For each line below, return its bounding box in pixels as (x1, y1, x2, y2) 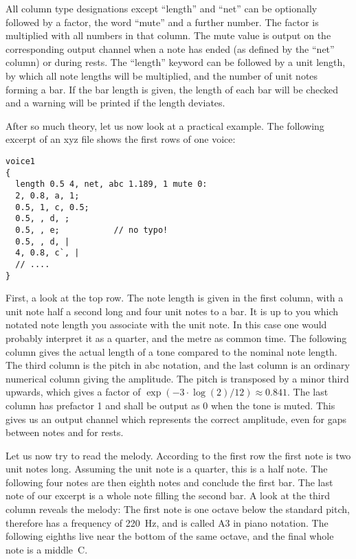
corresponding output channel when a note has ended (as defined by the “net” (5, 41, 335, 56)
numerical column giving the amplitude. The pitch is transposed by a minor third (5, 371, 349, 385)
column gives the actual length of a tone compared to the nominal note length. (5, 344, 337, 358)
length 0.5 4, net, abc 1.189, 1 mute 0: (15, 179, 208, 190)
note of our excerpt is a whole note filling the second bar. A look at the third (5, 488, 331, 503)
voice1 (5, 156, 35, 166)
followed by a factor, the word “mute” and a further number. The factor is (5, 14, 319, 29)
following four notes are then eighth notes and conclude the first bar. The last (5, 475, 333, 489)
